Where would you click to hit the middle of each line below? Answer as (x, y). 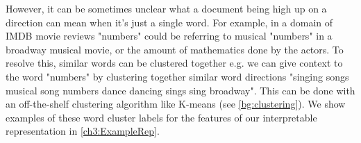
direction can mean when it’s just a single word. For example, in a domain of (169, 22)
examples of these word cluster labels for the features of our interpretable (161, 117)
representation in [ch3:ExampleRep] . (83, 131)
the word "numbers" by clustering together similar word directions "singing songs (177, 76)
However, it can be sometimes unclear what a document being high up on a (166, 8)
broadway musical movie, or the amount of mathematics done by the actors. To (175, 49)
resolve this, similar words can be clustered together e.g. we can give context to (174, 63)
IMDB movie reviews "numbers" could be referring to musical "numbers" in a (169, 36)
